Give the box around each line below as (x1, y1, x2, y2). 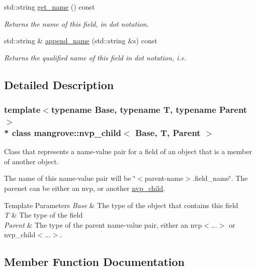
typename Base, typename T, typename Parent (51, 103, 247, 116)
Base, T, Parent (135, 126, 201, 139)
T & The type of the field (4, 210, 83, 220)
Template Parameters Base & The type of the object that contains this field (4, 199, 238, 210)
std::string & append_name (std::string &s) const (4, 35, 157, 46)
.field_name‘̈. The (193, 173, 248, 183)
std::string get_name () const (4, 2, 95, 12)
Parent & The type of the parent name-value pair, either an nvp (4, 219, 202, 230)
